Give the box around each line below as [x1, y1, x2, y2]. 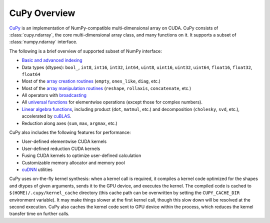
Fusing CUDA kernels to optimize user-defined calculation [21, 152, 141, 158]
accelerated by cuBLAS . [21, 113, 71, 119]
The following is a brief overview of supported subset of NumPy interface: [9, 48, 162, 54]
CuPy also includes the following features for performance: [9, 129, 131, 135]
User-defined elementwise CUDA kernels [21, 138, 107, 144]
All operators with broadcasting [21, 92, 87, 98]
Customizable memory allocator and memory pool [21, 159, 125, 165]
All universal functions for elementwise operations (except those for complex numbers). [21, 99, 202, 105]
